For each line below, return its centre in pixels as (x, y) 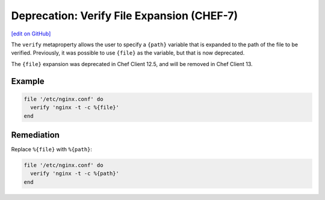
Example (28, 81)
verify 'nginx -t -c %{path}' (75, 174)
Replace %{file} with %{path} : (52, 149)
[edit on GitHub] (31, 34)
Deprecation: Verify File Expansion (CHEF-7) (125, 16)
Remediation (36, 135)
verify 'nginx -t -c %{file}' (75, 108)
